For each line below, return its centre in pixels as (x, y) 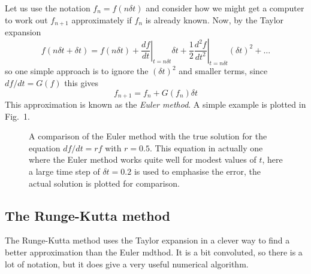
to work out (26, 19)
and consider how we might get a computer (225, 8)
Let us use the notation (48, 8)
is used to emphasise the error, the (197, 171)
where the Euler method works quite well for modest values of (143, 159)
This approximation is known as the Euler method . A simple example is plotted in (155, 104)
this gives (81, 83)
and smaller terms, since (223, 71)
